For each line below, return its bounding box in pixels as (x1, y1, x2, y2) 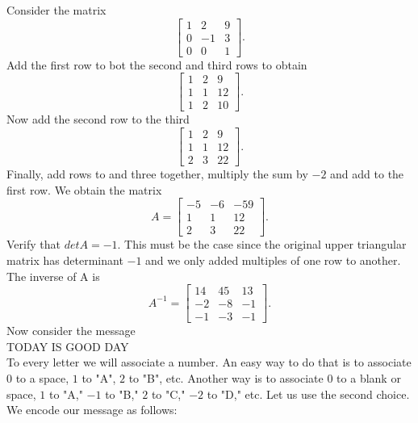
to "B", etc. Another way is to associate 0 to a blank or (128, 370, 401, 386)
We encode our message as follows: (6, 401, 178, 418)
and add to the (330, 165, 404, 182)
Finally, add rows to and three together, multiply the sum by (6, 165, 308, 182)
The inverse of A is (6, 267, 100, 284)
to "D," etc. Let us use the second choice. (207, 385, 410, 402)
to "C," (151, 385, 186, 402)
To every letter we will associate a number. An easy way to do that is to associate (6, 354, 412, 371)
